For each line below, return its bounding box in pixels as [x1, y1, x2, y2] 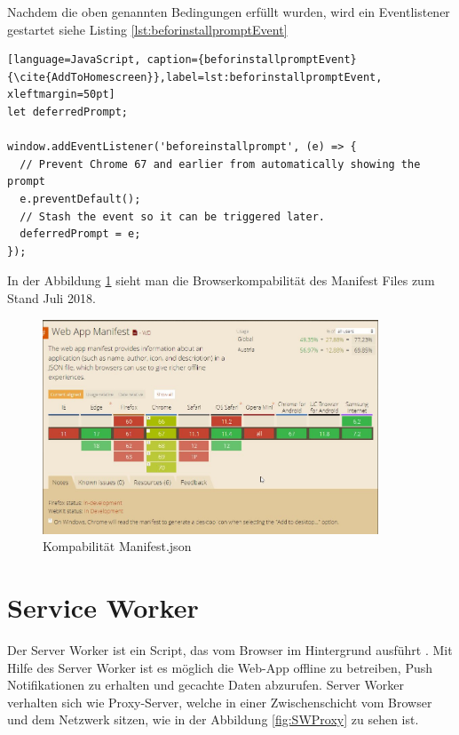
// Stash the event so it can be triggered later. [20, 210, 325, 223]
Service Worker [7, 589, 199, 625]
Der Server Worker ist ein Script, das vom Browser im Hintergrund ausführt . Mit [7, 640, 453, 659]
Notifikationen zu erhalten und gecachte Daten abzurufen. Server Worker [7, 675, 404, 694]
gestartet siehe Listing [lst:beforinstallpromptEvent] [7, 20, 288, 38]
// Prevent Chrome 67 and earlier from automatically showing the [20, 157, 421, 171]
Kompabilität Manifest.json [43, 537, 192, 555]
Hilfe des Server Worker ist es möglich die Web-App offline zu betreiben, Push [7, 658, 433, 676]
